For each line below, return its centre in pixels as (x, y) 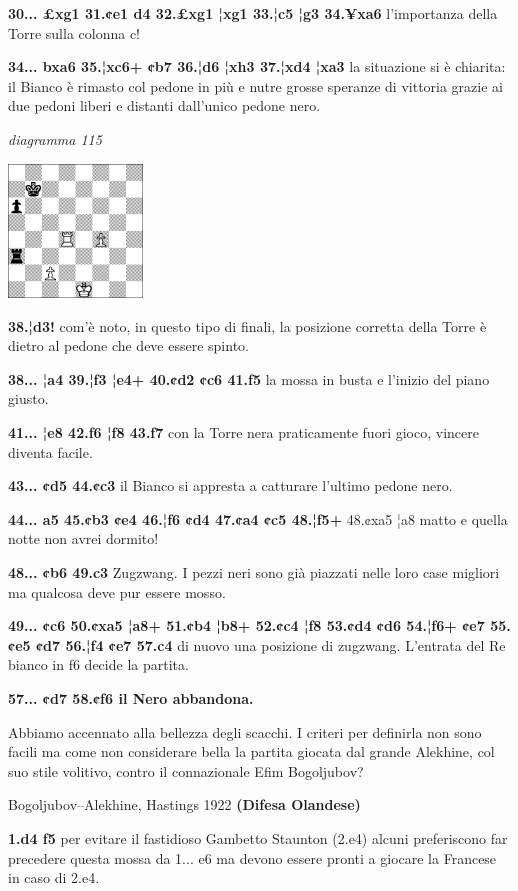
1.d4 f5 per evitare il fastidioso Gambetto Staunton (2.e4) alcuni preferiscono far (258, 837)
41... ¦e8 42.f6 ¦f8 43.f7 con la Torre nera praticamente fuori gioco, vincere (243, 432)
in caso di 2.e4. (54, 877)
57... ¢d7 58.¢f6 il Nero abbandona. (131, 698)
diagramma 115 (55, 138)
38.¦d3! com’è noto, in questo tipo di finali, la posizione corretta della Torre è (247, 325)
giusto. (28, 398)
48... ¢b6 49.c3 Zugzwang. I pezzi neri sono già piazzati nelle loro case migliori (254, 572)
